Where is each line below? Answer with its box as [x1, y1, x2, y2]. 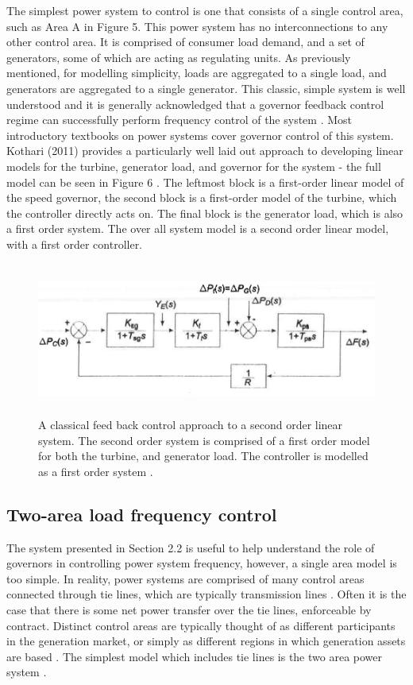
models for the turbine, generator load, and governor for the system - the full [6, 157, 381, 174]
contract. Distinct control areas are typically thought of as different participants [6, 617, 396, 633]
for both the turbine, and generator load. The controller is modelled [38, 447, 369, 464]
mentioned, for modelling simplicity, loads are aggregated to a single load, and [6, 64, 387, 81]
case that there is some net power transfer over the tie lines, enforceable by [6, 602, 372, 618]
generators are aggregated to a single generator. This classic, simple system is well [6, 79, 406, 96]
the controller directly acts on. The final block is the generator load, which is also [6, 204, 403, 221]
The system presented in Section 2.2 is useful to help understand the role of [6, 539, 375, 555]
